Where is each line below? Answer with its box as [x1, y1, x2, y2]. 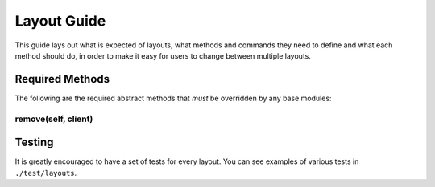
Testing [14, 136, 54, 149]
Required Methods [14, 72, 110, 86]
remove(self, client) [14, 113, 93, 124]
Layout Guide [14, 12, 106, 30]
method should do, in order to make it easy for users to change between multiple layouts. [14, 51, 312, 60]
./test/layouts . [14, 168, 77, 177]
